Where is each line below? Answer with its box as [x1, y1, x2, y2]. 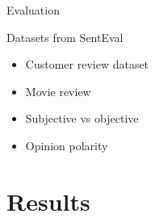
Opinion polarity [25, 136, 108, 153]
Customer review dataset [25, 56, 149, 73]
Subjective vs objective [25, 110, 139, 127]
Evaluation [6, 2, 60, 18]
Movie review [25, 82, 91, 99]
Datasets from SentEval [6, 28, 124, 45]
